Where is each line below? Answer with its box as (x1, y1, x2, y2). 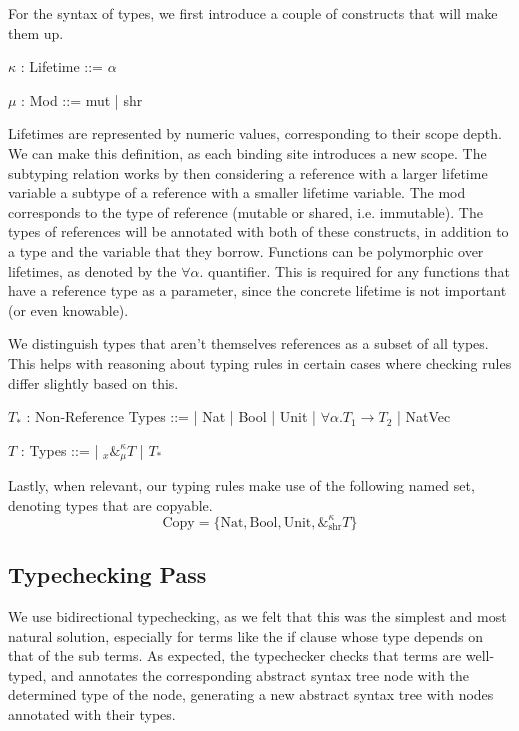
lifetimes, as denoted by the (8, 260, 177, 281)
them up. (8, 22, 64, 43)
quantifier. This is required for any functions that (208, 260, 510, 281)
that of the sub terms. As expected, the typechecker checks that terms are (8, 645, 462, 666)
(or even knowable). (8, 299, 129, 320)
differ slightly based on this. (8, 372, 179, 393)
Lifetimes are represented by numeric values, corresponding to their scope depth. (8, 123, 502, 144)
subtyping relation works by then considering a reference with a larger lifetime (8, 162, 488, 183)
